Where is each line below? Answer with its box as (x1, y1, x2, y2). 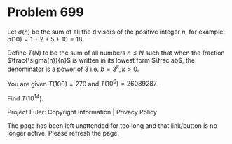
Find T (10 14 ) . (7, 93, 44, 103)
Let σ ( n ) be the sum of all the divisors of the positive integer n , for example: (7, 27, 226, 36)
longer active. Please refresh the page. (7, 129, 120, 137)
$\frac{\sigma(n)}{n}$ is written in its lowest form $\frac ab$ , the (7, 55, 195, 64)
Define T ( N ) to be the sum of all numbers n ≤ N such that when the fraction (7, 48, 226, 57)
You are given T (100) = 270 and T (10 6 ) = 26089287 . (7, 78, 158, 88)
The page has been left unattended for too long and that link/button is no (7, 121, 217, 130)
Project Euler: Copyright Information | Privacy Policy (7, 107, 158, 116)
